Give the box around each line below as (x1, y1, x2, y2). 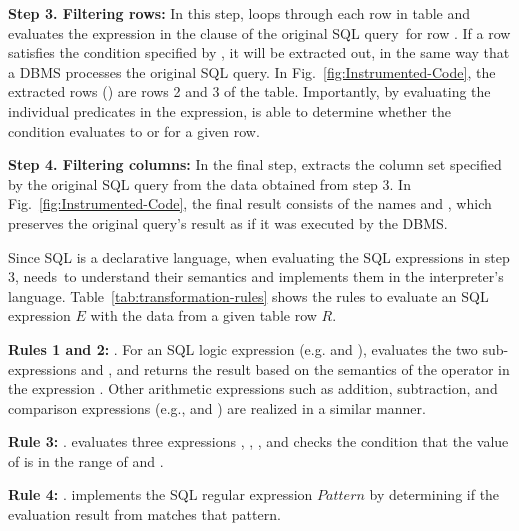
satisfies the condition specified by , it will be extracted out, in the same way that (8, 42, 510, 63)
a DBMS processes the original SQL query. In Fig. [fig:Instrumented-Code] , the (8, 61, 496, 82)
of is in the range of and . (8, 450, 164, 471)
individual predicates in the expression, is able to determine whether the (8, 100, 452, 121)
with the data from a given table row (90, 305, 317, 326)
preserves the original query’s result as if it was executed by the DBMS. (8, 212, 448, 233)
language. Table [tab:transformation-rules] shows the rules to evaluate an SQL (8, 285, 489, 306)
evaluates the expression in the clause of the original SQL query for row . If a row (8, 22, 511, 43)
